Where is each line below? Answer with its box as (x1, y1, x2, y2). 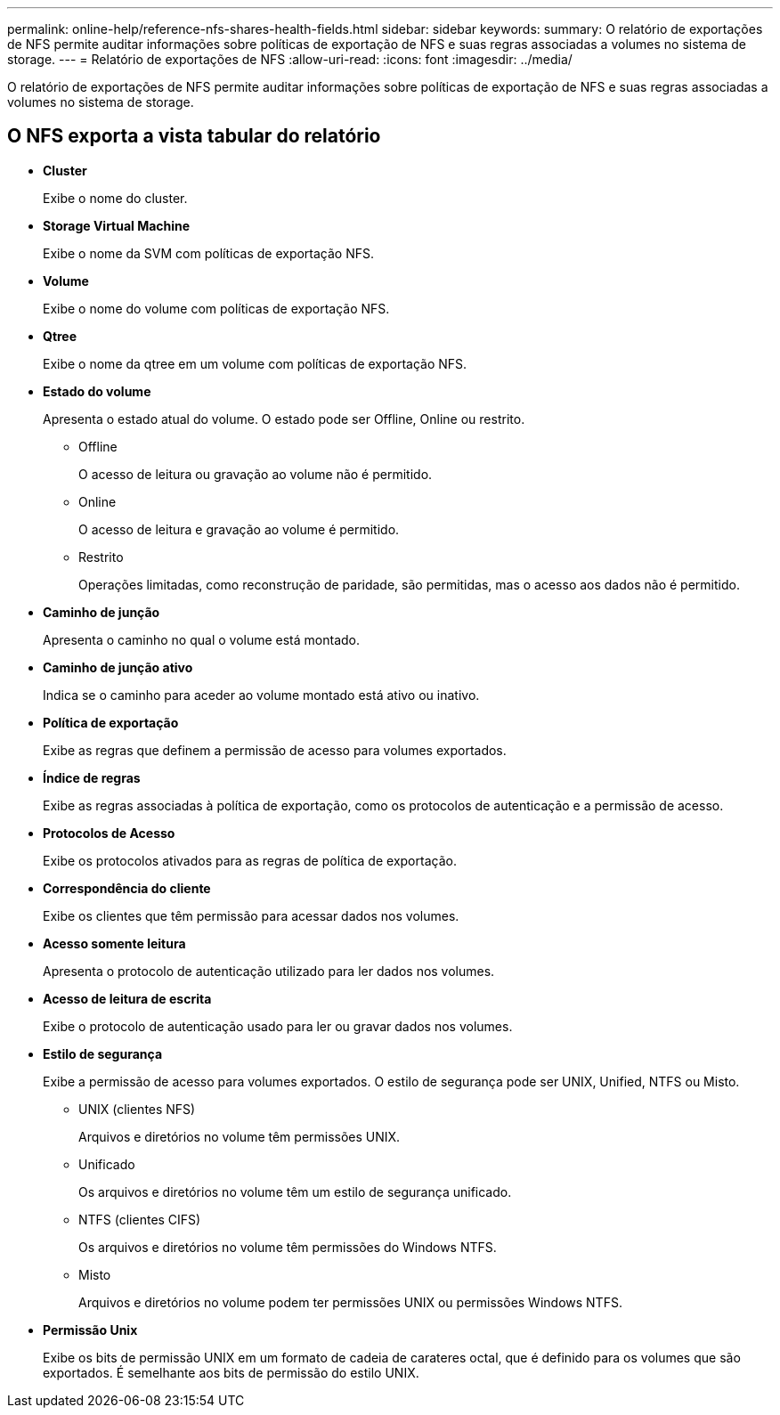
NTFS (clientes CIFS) (78, 1211, 201, 1227)
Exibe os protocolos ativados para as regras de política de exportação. (43, 852, 457, 868)
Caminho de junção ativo (43, 659, 193, 675)
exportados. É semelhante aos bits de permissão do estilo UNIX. (43, 1364, 419, 1380)
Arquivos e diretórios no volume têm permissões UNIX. (78, 1128, 401, 1144)
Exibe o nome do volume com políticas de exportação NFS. (43, 300, 390, 316)
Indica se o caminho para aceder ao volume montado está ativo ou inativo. (43, 687, 480, 703)
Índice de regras (43, 769, 141, 785)
